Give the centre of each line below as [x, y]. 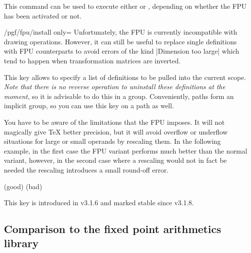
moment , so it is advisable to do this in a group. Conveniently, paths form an [119, 96]
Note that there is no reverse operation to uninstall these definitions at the [115, 87]
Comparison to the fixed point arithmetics [113, 229]
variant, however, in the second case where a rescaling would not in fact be [116, 160]
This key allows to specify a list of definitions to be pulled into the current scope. [125, 77]
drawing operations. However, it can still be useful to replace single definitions [120, 41]
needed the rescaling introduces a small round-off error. [86, 169]
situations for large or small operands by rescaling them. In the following [112, 141]
